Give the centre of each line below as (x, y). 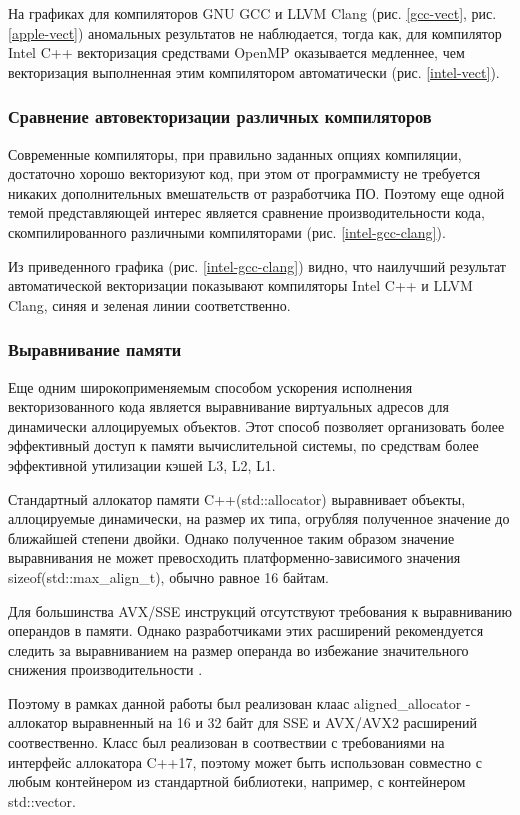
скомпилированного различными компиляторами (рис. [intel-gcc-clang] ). (227, 231)
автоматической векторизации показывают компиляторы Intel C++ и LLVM (240, 285)
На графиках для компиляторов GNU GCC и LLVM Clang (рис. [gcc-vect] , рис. (252, 13)
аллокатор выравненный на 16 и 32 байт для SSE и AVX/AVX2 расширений (242, 722)
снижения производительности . (105, 669)
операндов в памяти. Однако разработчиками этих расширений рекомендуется (246, 630)
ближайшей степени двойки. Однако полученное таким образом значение (231, 537)
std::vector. (42, 800)
